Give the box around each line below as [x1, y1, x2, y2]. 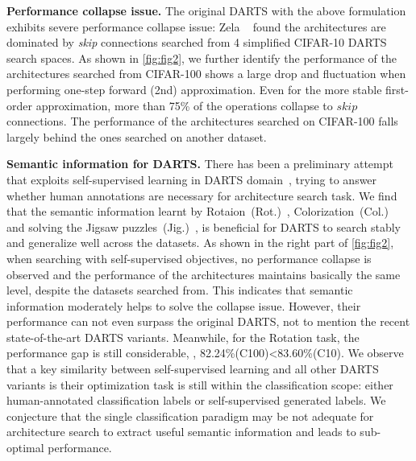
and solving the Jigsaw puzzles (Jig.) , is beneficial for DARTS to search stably [6, 218, 401, 235]
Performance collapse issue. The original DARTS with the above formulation [6, 2, 406, 19]
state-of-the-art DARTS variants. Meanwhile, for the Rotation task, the [6, 328, 360, 345]
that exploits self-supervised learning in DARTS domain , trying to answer [6, 171, 377, 187]
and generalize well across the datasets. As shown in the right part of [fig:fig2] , [6, 234, 394, 251]
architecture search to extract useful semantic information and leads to [6, 423, 356, 440]
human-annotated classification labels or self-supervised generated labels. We [6, 392, 386, 409]
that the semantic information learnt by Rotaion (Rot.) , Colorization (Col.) [6, 203, 389, 220]
